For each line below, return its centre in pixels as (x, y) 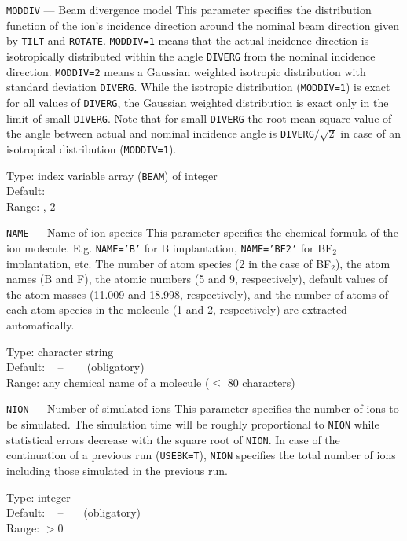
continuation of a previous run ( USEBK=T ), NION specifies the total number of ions (201, 455)
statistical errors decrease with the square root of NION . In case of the (173, 439)
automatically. (40, 325)
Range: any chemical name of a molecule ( (108, 382)
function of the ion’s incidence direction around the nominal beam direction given (203, 25)
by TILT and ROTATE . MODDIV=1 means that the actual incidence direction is (188, 40)
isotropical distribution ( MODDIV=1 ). (92, 148)
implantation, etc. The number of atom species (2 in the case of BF (169, 263)
